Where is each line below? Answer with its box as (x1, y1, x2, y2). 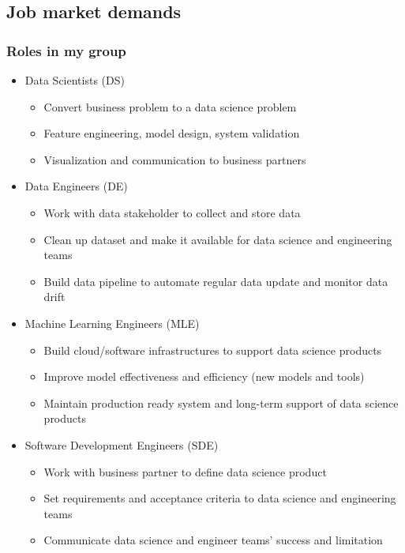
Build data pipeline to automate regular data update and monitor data (43, 273, 388, 289)
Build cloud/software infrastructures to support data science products (43, 341, 382, 358)
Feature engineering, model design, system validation (43, 125, 300, 141)
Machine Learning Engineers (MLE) (24, 314, 200, 331)
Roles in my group (6, 40, 126, 60)
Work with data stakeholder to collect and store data (43, 204, 301, 220)
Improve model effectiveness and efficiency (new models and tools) (43, 368, 365, 385)
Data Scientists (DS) (24, 72, 125, 88)
